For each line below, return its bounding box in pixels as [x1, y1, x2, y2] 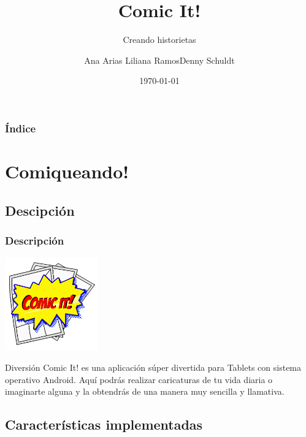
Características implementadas [5, 415, 203, 434]
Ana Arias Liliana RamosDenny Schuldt [84, 53, 235, 66]
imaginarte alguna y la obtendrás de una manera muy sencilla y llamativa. [5, 385, 285, 398]
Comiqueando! [5, 159, 129, 184]
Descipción [5, 200, 75, 219]
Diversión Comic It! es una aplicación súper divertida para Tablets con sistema [5, 360, 302, 373]
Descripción [5, 232, 64, 248]
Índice [5, 120, 36, 135]
